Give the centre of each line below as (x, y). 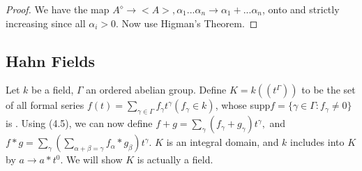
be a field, (53, 90)
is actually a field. (175, 159)
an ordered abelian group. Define (156, 90)
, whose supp (243, 105)
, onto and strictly (301, 9)
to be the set (329, 90)
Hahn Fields (51, 60)
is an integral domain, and (223, 142)
